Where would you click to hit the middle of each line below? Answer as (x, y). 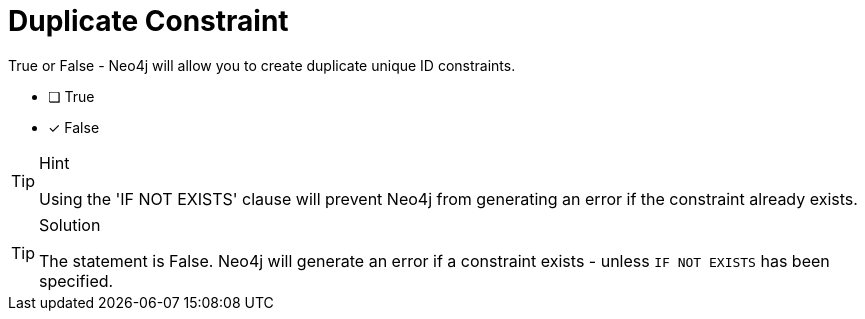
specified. (76, 280)
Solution (70, 224)
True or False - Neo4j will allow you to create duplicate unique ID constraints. (262, 65)
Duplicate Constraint (148, 21)
